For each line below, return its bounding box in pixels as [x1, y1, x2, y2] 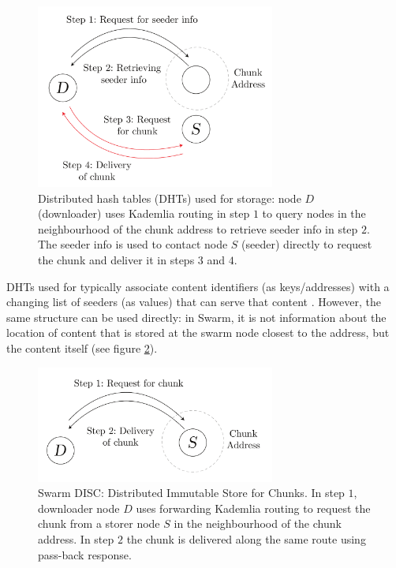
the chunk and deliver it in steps [38, 251, 195, 267]
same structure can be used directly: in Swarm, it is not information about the [6, 308, 387, 325]
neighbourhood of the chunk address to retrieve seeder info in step [38, 220, 358, 237]
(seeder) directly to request [241, 236, 372, 252]
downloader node [38, 499, 120, 516]
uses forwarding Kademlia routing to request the [136, 499, 371, 516]
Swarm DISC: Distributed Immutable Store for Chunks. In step [38, 484, 345, 501]
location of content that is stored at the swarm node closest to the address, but [6, 324, 390, 341]
